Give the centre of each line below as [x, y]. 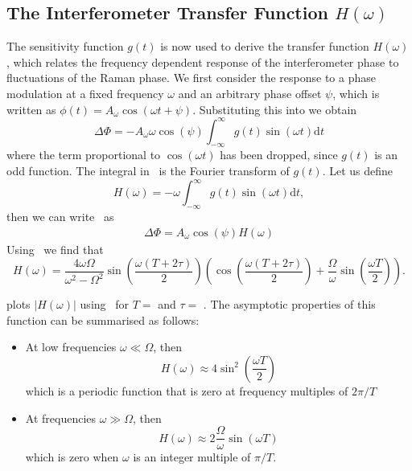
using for [104, 304]
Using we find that [55, 249]
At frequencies [61, 418]
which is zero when [72, 457]
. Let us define [358, 171]
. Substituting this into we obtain [275, 109]
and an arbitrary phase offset [250, 93]
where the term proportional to [84, 155]
